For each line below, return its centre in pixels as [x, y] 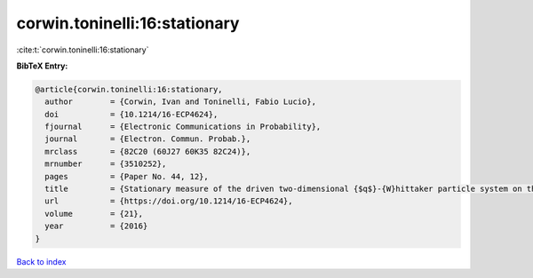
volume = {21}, [94, 214]
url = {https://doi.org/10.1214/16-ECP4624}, [169, 201]
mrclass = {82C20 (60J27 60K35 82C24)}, [148, 151]
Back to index [41, 261]
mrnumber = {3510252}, [106, 164]
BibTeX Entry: [42, 66]
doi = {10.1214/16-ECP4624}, [131, 114]
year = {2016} [96, 226]
